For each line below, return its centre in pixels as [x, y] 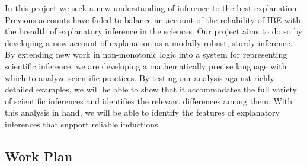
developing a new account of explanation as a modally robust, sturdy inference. [149, 42]
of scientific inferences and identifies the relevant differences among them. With [148, 100]
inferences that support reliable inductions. [83, 124]
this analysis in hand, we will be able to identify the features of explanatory [142, 112]
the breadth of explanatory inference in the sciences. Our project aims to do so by [154, 31]
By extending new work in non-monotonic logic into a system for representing [146, 54]
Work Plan [39, 156]
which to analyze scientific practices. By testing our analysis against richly [140, 77]
